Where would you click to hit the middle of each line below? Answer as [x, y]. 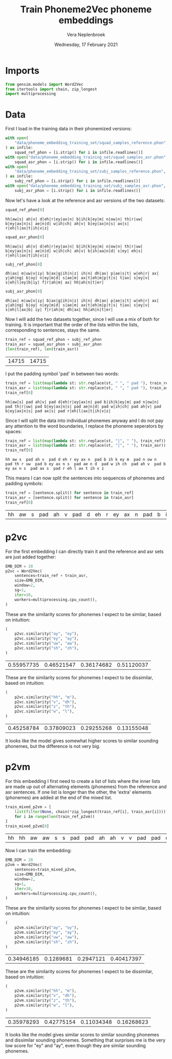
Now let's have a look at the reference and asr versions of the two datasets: [85, 200]
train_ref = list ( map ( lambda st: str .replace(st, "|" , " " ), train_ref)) [86, 441]
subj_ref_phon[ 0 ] [24, 264]
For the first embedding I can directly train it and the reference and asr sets [84, 551]
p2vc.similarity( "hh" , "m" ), [46, 697]
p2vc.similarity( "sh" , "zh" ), [47, 648]
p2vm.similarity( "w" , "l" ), [44, 1005]
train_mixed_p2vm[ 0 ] [27, 826]
